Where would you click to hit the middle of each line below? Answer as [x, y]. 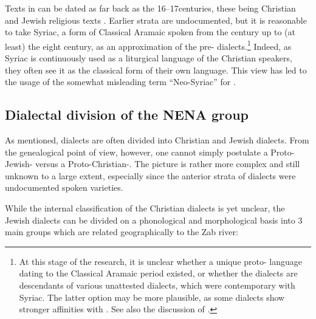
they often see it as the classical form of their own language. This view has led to [156, 70]
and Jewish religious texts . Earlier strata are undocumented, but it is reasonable [156, 20]
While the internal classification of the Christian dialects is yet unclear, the [145, 208]
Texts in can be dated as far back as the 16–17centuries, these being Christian [150, 8]
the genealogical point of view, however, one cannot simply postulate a [136, 152]
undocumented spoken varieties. [64, 187]
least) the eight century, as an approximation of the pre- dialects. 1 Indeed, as [148, 45]
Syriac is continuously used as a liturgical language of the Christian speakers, [149, 58]
